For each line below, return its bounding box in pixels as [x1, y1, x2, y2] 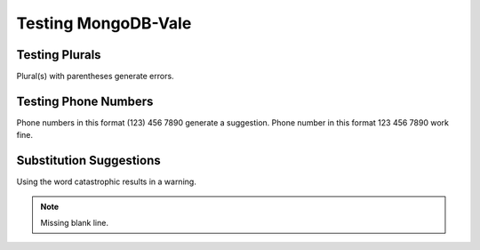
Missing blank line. [40, 218, 108, 229]
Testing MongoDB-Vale [16, 13, 192, 33]
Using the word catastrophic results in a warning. [16, 176, 197, 187]
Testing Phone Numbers [16, 93, 154, 109]
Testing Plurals [16, 47, 101, 62]
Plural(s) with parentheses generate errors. [16, 71, 174, 82]
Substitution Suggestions [16, 153, 162, 168]
